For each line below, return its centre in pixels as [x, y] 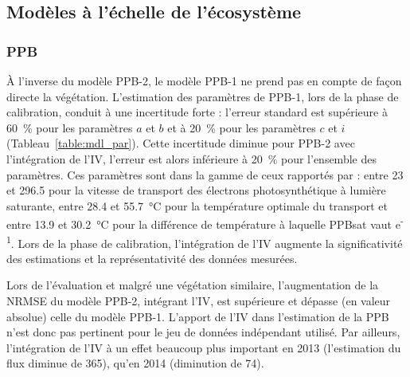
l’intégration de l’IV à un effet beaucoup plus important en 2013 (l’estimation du [204, 347]
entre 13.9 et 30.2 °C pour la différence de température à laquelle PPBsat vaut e [203, 224]
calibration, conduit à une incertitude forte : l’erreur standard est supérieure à [197, 112]
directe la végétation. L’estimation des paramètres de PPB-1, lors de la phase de [203, 96]
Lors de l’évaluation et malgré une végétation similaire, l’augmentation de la [193, 285]
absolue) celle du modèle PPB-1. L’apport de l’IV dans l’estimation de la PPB [198, 316]
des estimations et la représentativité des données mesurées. [152, 258]
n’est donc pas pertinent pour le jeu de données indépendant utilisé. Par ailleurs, [203, 332]
